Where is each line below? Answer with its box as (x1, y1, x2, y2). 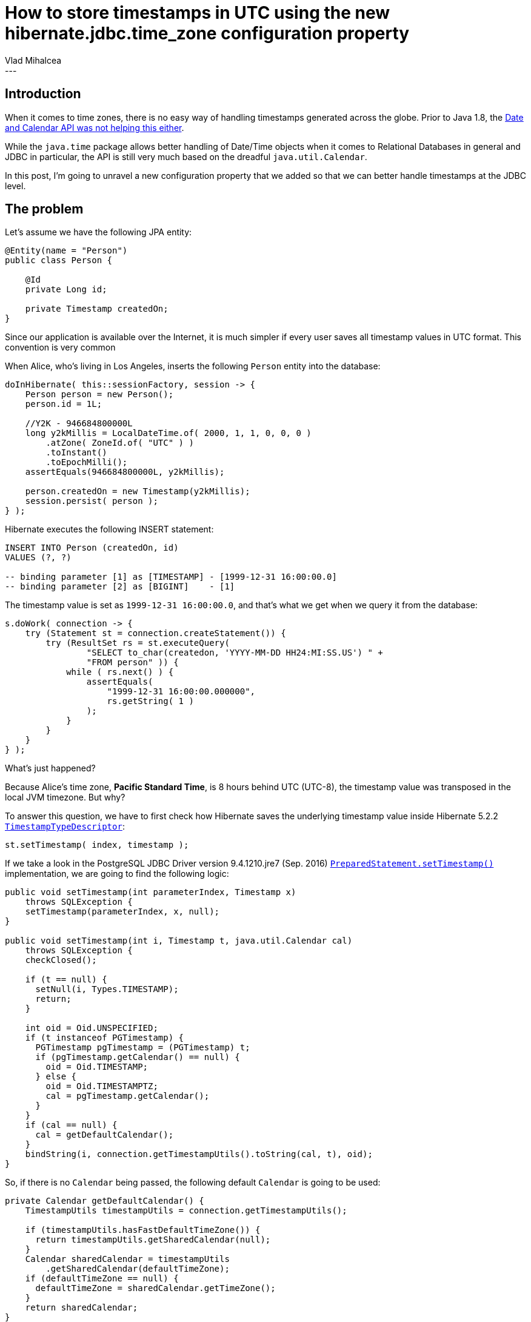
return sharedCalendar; (25, 1303, 138, 1313)
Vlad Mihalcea (5, 55, 62, 65)
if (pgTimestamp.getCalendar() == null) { (35, 1052, 240, 1062)
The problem (5, 201, 84, 217)
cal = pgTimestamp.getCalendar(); (45, 1091, 210, 1101)
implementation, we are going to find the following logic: (5, 868, 229, 879)
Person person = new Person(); (25, 389, 174, 400)
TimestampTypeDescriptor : (5, 821, 125, 832)
